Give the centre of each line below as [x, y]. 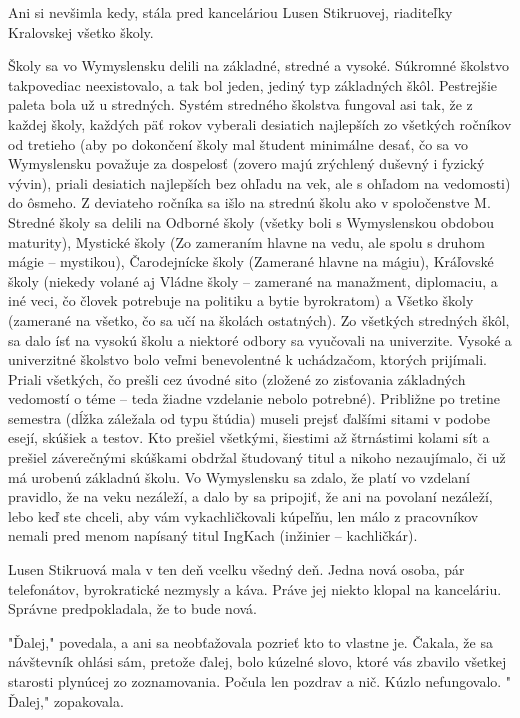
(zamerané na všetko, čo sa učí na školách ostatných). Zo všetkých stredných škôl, [259, 319]
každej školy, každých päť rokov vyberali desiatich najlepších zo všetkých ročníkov [260, 123]
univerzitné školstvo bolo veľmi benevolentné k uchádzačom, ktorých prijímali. [248, 359]
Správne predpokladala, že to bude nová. [133, 608]
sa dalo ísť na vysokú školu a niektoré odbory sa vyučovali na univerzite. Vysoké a [260, 339]
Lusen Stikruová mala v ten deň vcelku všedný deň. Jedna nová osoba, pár [236, 569]
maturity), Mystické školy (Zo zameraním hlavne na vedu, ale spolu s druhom [246, 241]
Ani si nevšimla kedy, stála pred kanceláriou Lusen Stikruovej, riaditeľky [230, 12]
